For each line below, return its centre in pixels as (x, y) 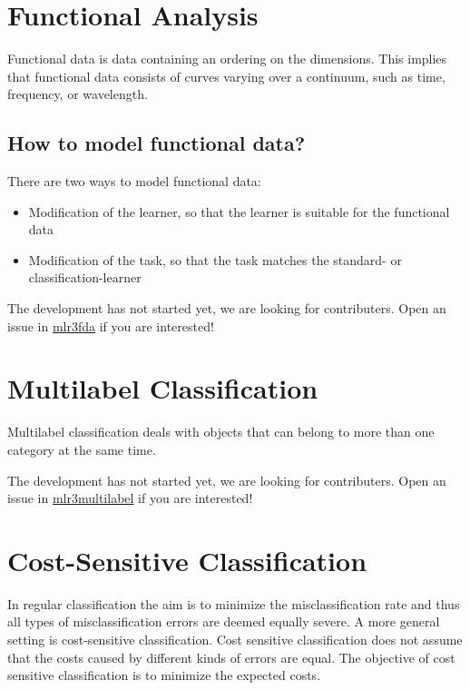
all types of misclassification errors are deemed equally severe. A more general (224, 621)
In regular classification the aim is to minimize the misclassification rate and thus (234, 603)
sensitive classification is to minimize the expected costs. (164, 675)
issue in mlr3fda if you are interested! (111, 325)
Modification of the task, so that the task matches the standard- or (215, 259)
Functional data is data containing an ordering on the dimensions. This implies (227, 59)
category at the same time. (82, 449)
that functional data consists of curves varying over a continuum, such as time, (226, 76)
